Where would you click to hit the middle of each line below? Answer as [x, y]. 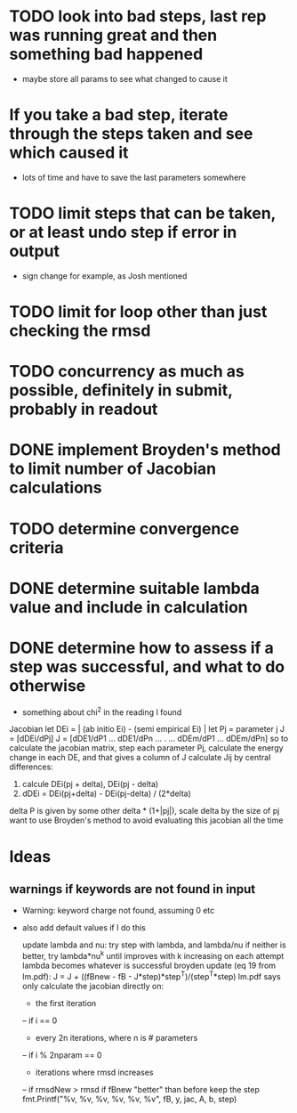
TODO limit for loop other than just [138, 312]
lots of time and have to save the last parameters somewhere [134, 177]
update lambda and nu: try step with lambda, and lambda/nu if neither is [154, 945]
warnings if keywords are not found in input [132, 889]
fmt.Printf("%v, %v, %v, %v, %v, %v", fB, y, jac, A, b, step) [129, 1099]
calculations [56, 488]
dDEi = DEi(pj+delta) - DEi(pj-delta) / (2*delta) [106, 793]
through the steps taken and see [131, 134]
